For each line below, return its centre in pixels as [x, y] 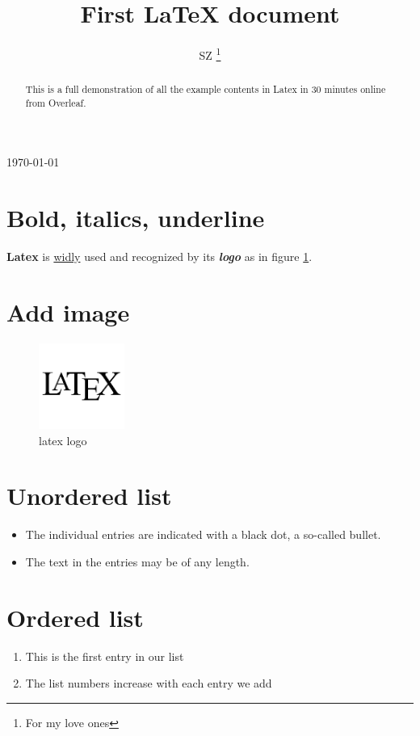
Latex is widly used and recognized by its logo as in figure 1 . [160, 257]
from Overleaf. [56, 102]
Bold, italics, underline [136, 218]
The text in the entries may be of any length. [137, 561]
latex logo [63, 440]
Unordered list [89, 496]
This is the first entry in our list [105, 656]
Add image [68, 311]
